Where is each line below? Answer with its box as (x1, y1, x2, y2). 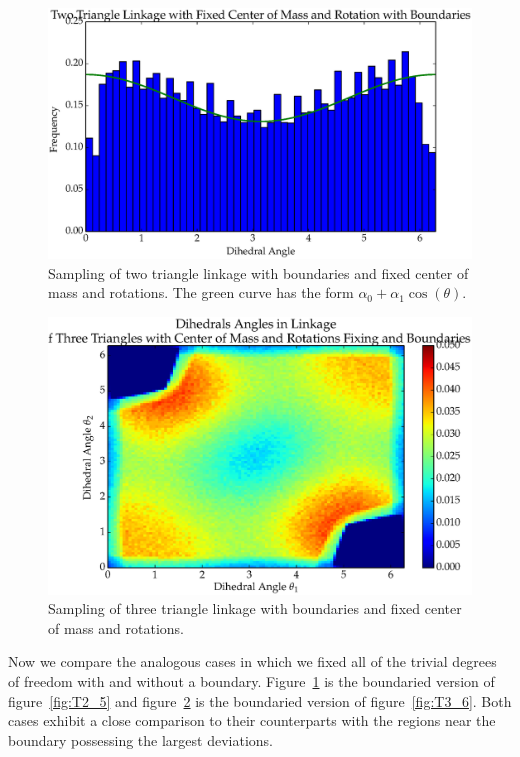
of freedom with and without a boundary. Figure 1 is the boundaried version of (8, 670, 495, 691)
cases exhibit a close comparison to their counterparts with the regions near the (8, 710, 496, 731)
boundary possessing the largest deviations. (8, 729, 274, 750)
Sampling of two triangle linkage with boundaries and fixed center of (48, 262, 469, 283)
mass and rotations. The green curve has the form (48, 282, 354, 303)
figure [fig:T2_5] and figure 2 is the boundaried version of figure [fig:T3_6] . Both (8, 690, 512, 711)
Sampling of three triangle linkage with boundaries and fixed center (48, 598, 462, 619)
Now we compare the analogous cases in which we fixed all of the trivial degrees (8, 651, 497, 672)
